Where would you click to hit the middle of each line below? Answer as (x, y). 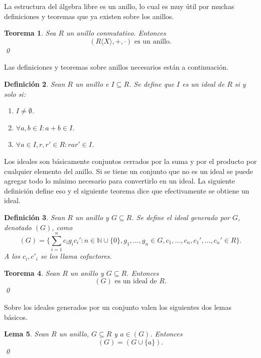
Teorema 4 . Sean (32, 273)
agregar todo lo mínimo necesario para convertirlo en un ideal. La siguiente (119, 181)
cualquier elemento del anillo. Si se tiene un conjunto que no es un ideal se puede (129, 171)
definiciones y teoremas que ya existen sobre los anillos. (89, 16)
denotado (18, 227)
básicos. (16, 317)
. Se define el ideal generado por (181, 217)
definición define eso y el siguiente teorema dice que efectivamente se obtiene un (127, 190)
